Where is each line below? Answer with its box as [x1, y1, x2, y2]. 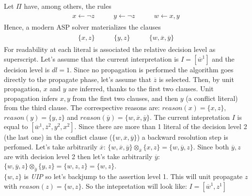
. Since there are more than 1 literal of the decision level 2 [74, 121, 247, 131]
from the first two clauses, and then [72, 93, 178, 103]
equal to [4, 121, 28, 131]
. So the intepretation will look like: [81, 180, 187, 191]
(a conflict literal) [186, 93, 238, 103]
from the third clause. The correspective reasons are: [4, 102, 160, 113]
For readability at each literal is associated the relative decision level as [4, 44, 216, 54]
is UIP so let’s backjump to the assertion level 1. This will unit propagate [24, 171, 243, 181]
